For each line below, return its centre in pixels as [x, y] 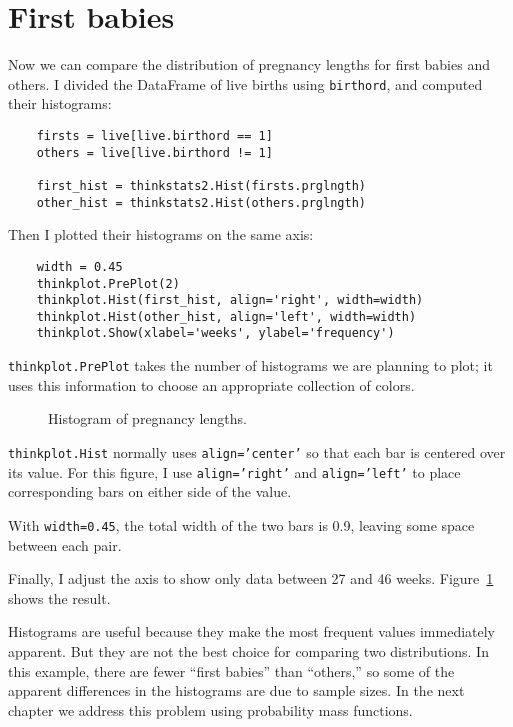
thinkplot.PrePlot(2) [108, 283]
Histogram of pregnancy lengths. [147, 418]
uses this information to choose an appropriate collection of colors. [211, 384]
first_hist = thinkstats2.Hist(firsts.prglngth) [201, 185]
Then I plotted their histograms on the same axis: [161, 234]
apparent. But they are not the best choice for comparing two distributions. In [248, 650]
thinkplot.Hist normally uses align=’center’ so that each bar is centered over [257, 451]
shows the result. [59, 597]
